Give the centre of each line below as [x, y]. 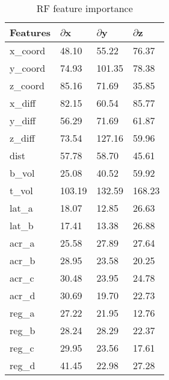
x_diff [23, 103]
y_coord [28, 68]
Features [30, 32]
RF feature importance [84, 8]
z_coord [27, 85]
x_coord [28, 50]
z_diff [22, 138]
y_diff [23, 120]
